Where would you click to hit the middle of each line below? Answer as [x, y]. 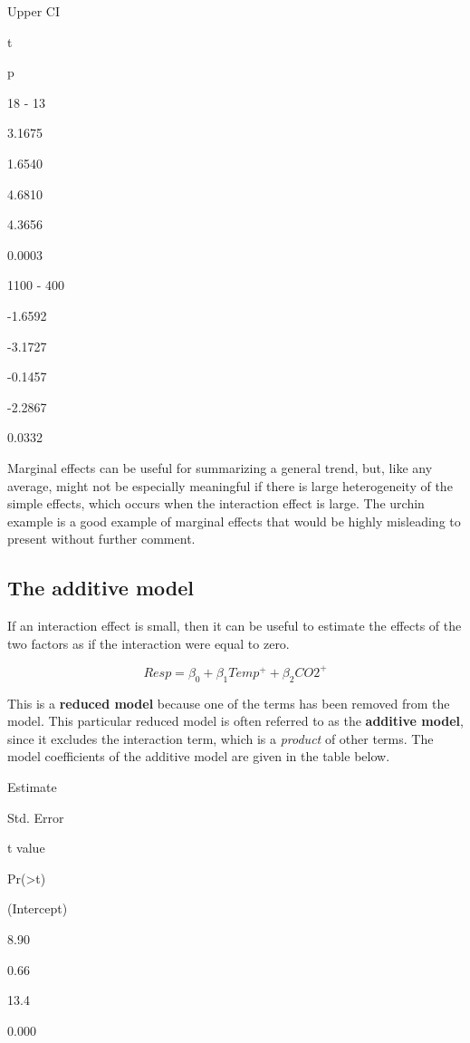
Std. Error [36, 817]
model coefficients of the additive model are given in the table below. [199, 756]
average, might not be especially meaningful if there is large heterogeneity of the [230, 485]
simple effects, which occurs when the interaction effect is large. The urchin [216, 503]
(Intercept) [38, 908]
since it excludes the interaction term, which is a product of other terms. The [221, 738]
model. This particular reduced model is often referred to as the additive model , [235, 721]
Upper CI [34, 11]
